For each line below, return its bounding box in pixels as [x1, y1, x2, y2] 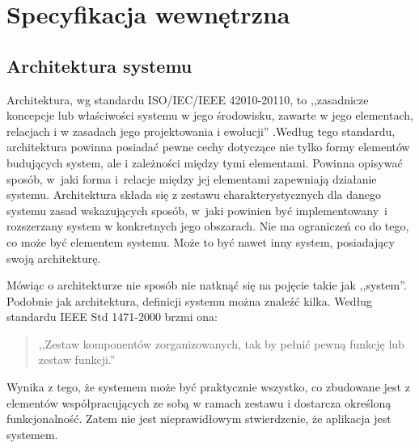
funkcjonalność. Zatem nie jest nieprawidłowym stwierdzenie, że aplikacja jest [6, 410, 391, 427]
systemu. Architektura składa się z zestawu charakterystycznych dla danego [6, 186, 381, 203]
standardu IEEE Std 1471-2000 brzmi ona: [6, 308, 218, 325]
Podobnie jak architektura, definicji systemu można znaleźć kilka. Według [6, 292, 372, 309]
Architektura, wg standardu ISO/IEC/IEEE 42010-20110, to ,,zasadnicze [6, 91, 369, 108]
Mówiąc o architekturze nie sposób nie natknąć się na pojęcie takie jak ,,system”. [6, 277, 407, 294]
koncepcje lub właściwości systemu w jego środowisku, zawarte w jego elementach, [6, 107, 413, 124]
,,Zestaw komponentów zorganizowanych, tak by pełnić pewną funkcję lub [38, 335, 404, 352]
